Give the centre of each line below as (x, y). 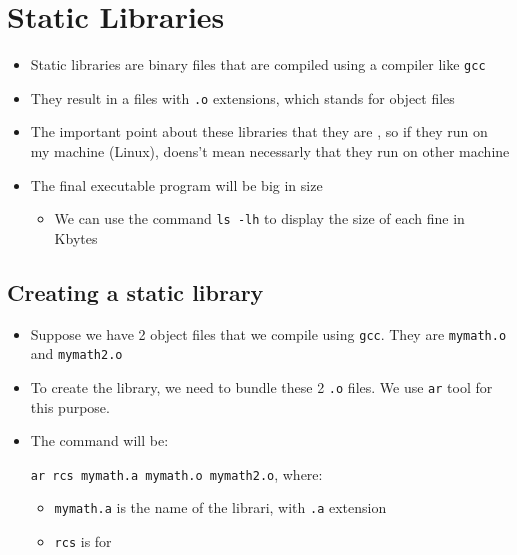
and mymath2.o (76, 353)
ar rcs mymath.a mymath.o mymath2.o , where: (176, 473)
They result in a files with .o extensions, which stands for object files (242, 97)
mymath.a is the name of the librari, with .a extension (220, 507)
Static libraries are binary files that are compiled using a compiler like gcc (258, 64)
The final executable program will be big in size (176, 184)
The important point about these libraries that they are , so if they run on (259, 131)
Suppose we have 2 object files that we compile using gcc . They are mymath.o (268, 333)
